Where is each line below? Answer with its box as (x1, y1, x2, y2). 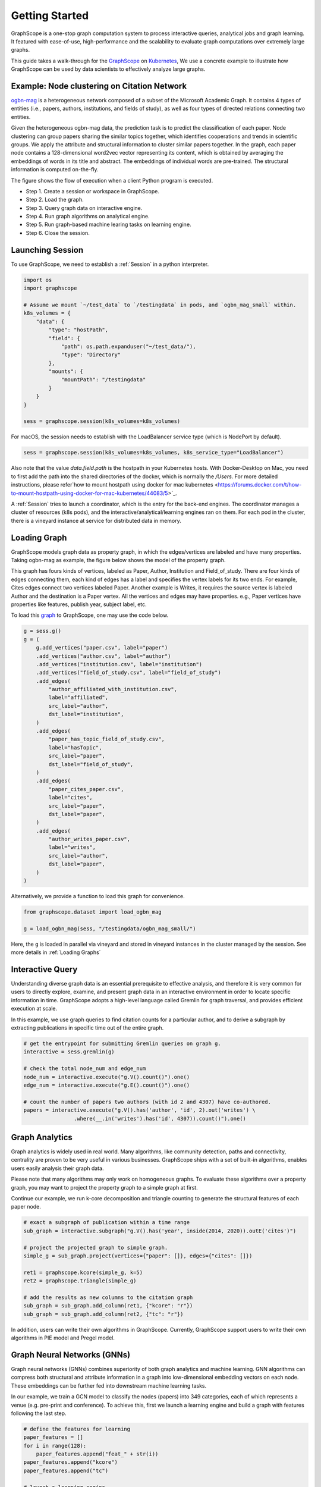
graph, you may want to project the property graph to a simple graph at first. (11, 1184, 199, 1191)
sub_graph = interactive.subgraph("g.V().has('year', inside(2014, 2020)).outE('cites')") (23, 1227, 297, 1234)
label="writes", (48, 844, 96, 851)
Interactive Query (11, 964, 78, 974)
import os (23, 277, 52, 283)
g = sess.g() (23, 628, 62, 635)
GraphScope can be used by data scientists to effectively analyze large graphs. (11, 65, 206, 73)
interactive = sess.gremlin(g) (23, 1049, 115, 1055)
